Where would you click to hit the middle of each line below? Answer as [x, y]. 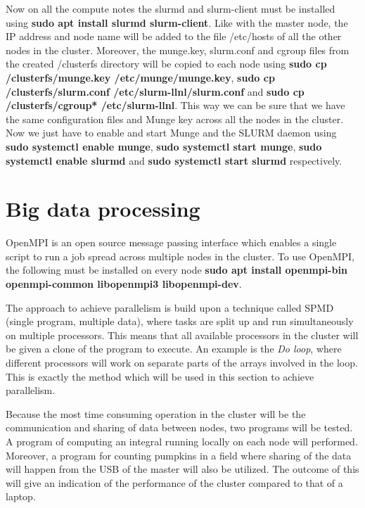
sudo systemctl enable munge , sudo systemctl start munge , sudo [164, 146]
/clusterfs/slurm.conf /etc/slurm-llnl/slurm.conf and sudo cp [155, 91]
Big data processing [103, 209]
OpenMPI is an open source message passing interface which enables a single [171, 242]
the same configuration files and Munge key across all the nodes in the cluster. [175, 119]
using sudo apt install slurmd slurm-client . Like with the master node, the [177, 22]
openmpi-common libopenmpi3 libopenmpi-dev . [124, 284]
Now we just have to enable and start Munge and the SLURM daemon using [171, 133]
